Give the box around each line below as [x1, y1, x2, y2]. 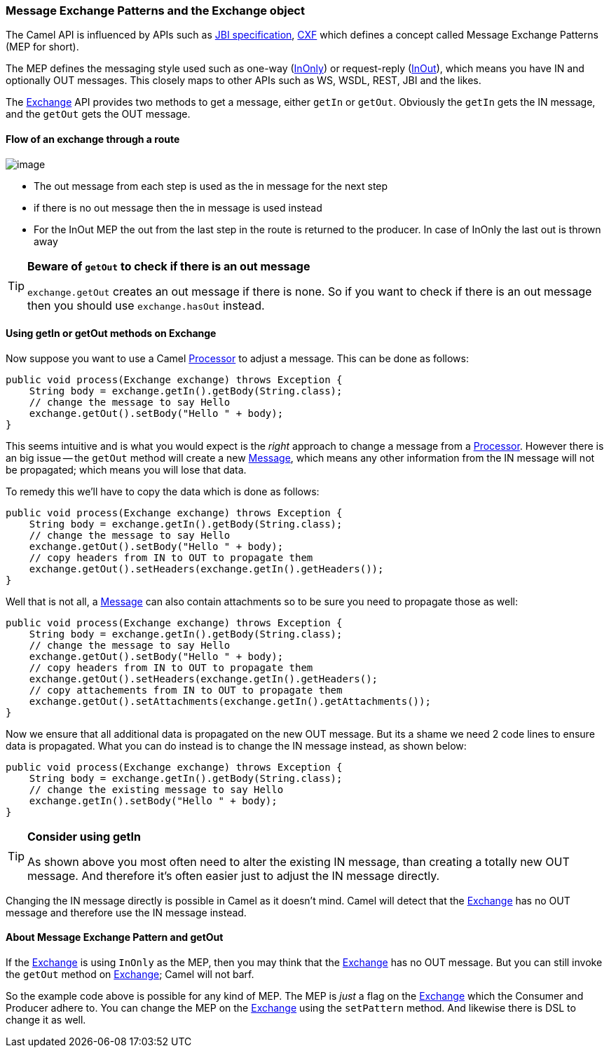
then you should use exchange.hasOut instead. [27, 298, 265, 312]
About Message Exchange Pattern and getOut [6, 931, 224, 944]
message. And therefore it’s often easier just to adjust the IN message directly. [27, 868, 440, 883]
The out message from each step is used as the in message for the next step [34, 179, 388, 192]
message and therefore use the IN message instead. [6, 906, 247, 918]
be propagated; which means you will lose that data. [6, 463, 247, 476]
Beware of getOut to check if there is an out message [27, 259, 310, 273]
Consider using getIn [27, 829, 141, 844]
